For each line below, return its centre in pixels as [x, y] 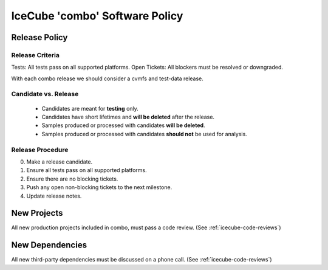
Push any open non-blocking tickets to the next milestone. [99, 187]
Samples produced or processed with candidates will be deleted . [124, 125]
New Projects [37, 213]
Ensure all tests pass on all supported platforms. [87, 170]
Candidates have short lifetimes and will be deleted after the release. [128, 117]
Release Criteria [36, 55]
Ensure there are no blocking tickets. [72, 179]
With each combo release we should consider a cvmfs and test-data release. [107, 78]
